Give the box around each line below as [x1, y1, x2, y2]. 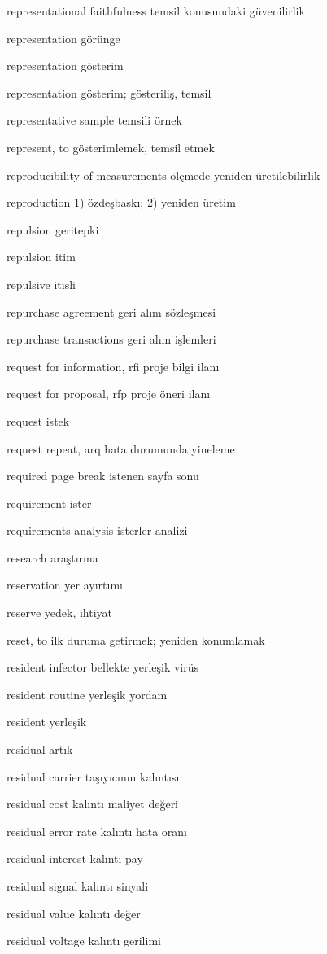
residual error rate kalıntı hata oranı [7, 822, 188, 839]
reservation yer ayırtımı [7, 576, 123, 593]
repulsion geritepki [7, 221, 99, 238]
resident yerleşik [7, 713, 87, 730]
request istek [7, 412, 70, 429]
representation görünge [7, 29, 120, 46]
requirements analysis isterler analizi [7, 522, 188, 539]
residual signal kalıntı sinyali [7, 877, 149, 894]
